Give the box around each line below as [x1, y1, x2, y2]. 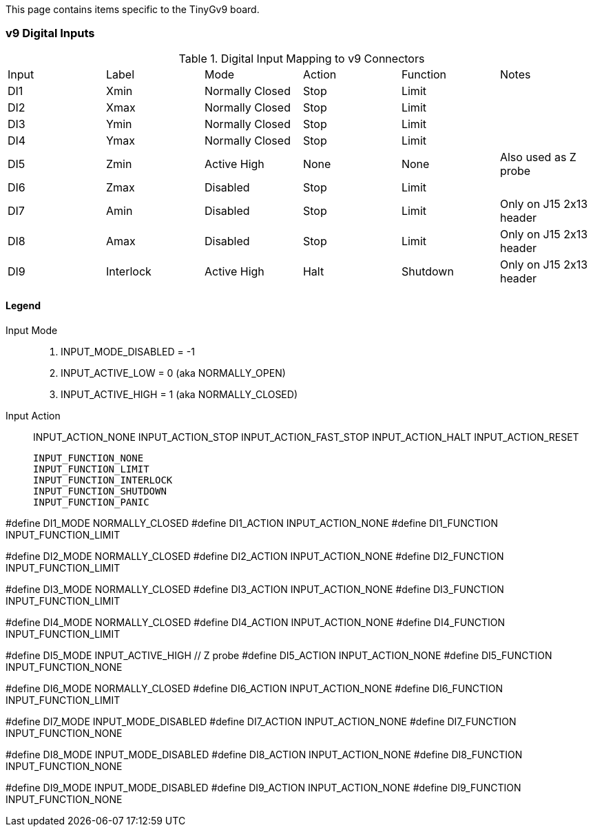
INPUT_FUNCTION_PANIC [33, 496, 149, 508]
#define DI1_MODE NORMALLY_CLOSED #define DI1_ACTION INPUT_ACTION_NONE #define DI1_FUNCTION [6, 517, 499, 529]
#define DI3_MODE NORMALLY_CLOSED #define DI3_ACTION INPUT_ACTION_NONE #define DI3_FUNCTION [6, 583, 504, 595]
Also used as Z [499, 149, 576, 164]
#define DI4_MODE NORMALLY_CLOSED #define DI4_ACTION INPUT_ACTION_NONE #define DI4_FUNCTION [6, 616, 506, 628]
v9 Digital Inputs [6, 26, 95, 41]
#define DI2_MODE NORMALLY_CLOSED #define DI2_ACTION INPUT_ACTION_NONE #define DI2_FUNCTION [6, 550, 504, 562]
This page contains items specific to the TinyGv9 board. [6, 3, 260, 15]
